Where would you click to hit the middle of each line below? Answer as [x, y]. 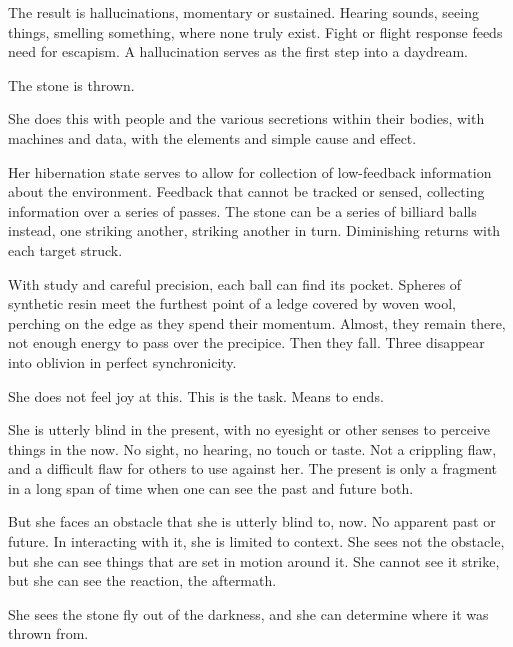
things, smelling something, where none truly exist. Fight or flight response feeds [255, 31]
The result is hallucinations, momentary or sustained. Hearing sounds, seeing [243, 12]
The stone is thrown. [71, 84]
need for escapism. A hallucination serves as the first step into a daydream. [238, 51]
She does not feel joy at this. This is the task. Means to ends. [196, 395]
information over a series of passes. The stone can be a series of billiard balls [242, 210]
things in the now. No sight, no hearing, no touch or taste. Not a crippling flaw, [252, 448]
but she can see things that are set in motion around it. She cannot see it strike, [254, 560]
